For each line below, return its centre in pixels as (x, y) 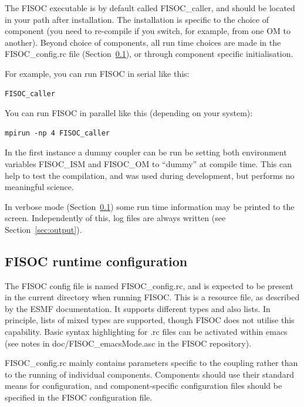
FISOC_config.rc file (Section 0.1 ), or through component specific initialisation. (149, 54)
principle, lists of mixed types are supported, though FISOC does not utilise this (150, 320)
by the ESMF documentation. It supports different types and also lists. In (138, 308)
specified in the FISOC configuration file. (79, 397)
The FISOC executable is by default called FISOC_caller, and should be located (150, 8)
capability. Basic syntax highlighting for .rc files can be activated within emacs (146, 332)
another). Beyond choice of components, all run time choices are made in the (143, 42)
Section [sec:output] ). (43, 229)
